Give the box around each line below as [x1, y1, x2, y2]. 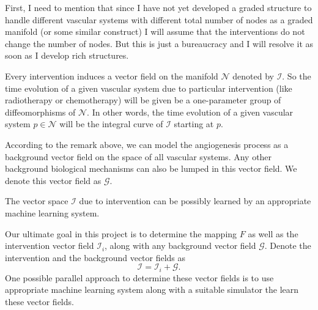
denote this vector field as [5, 174, 102, 186]
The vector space [5, 194, 68, 207]
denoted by [232, 69, 274, 82]
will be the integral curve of [59, 117, 163, 130]
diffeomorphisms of [5, 105, 76, 118]
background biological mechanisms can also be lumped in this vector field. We [5, 162, 297, 175]
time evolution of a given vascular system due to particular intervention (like [5, 81, 292, 94]
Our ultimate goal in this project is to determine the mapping [5, 227, 237, 240]
